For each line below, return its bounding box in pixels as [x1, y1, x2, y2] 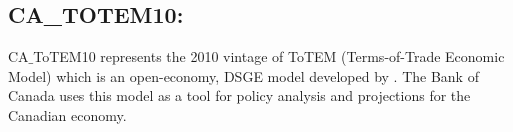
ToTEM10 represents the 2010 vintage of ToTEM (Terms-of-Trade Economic [33, 46, 505, 67]
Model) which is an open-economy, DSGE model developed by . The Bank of [8, 65, 479, 86]
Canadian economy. [8, 104, 127, 125]
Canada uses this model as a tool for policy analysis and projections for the [8, 85, 471, 106]
